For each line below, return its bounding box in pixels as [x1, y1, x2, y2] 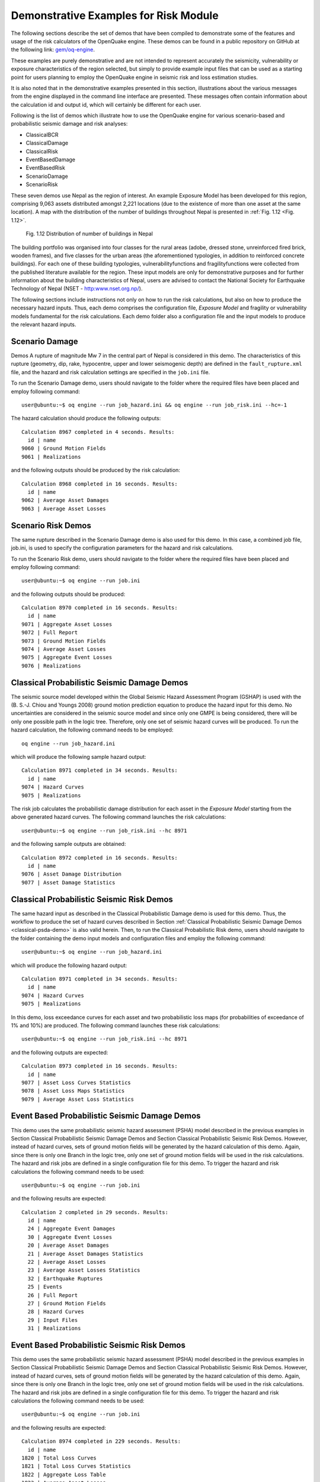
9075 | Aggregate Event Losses [21, 654, 113, 661]
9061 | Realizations [21, 453, 81, 460]
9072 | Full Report [21, 629, 78, 636]
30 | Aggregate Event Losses [27, 1234, 113, 1240]
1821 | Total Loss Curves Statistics [21, 1463, 132, 1470]
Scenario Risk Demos [11, 520, 91, 531]
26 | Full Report [27, 1292, 78, 1298]
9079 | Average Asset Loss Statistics [21, 1095, 135, 1103]
